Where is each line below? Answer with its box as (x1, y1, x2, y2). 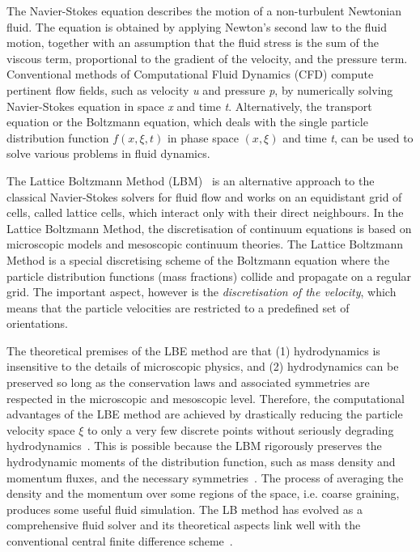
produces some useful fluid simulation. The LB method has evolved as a (6, 500, 363, 517)
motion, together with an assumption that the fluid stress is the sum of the (6, 34, 379, 51)
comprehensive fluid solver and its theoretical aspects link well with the (6, 516, 361, 533)
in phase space (167, 129, 239, 146)
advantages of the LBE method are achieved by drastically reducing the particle (6, 406, 403, 422)
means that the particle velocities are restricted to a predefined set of (6, 299, 350, 316)
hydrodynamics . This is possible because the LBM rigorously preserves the (6, 437, 382, 454)
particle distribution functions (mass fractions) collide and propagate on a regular (6, 267, 412, 284)
